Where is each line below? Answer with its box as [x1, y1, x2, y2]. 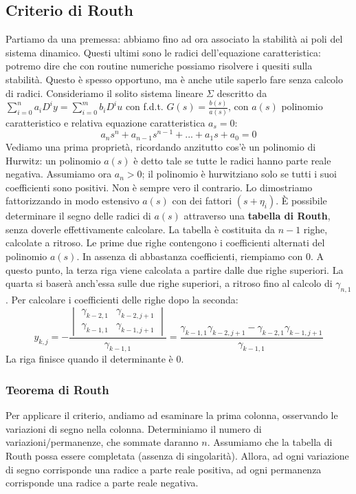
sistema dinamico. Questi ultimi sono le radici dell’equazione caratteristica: [5, 45, 321, 59]
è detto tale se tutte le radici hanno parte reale [133, 153, 331, 167]
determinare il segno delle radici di [5, 208, 151, 223]
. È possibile [276, 193, 327, 208]
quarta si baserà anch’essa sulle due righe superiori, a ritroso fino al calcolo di [5, 276, 333, 290]
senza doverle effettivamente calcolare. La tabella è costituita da [5, 222, 275, 236]
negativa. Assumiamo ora [5, 167, 112, 181]
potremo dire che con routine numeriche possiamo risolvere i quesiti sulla [5, 58, 313, 73]
